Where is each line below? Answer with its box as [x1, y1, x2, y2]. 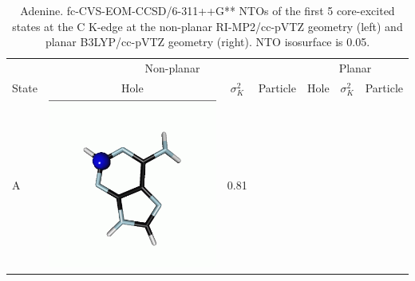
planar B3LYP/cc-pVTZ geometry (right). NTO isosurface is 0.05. [45, 33, 370, 50]
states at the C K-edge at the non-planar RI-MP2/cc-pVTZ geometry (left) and [12, 18, 403, 34]
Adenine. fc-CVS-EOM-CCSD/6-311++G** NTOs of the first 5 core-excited [20, 2, 395, 18]
